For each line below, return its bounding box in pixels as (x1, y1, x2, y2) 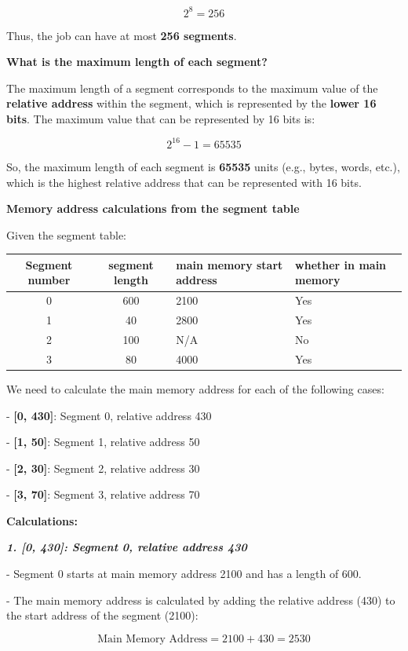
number (27, 272, 71, 288)
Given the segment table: (6, 226, 126, 243)
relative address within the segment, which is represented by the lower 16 (6, 95, 377, 112)
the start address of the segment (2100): (6, 607, 199, 624)
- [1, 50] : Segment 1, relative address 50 (6, 433, 200, 450)
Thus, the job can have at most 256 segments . (6, 27, 237, 43)
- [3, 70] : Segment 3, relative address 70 (6, 486, 200, 503)
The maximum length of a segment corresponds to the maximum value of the (6, 79, 378, 96)
